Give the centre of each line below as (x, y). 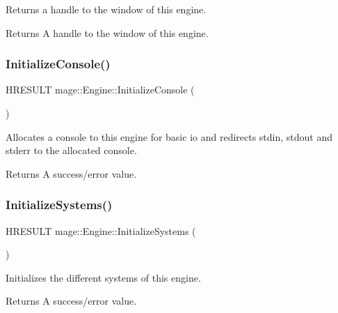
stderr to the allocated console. (71, 150)
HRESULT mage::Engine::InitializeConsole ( (100, 90)
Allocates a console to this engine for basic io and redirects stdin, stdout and (169, 136)
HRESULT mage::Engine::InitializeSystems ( (101, 230)
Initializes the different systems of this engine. (103, 277)
